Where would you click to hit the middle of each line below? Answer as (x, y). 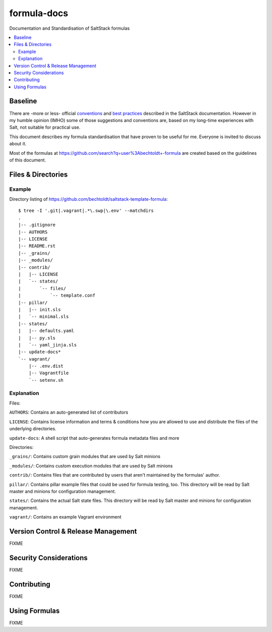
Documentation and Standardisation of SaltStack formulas (70, 28)
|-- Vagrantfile (49, 373)
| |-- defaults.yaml (46, 331)
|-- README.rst (37, 246)
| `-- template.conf (57, 296)
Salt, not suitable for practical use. (45, 127)
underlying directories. (33, 429)
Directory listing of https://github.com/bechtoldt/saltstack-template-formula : (89, 199)
